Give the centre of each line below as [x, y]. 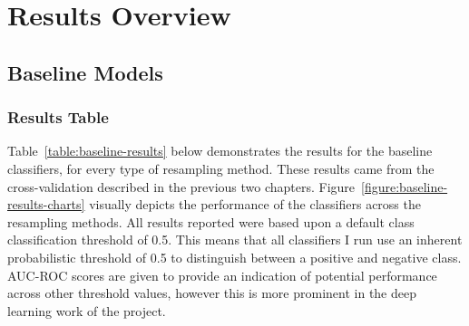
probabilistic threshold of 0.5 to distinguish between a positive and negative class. [234, 257]
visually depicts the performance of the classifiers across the [255, 204]
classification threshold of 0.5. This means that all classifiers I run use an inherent [235, 240]
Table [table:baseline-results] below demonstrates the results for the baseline [220, 151]
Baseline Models [85, 72]
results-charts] [46, 204]
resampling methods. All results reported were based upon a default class [211, 221]
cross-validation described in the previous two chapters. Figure [181, 186]
